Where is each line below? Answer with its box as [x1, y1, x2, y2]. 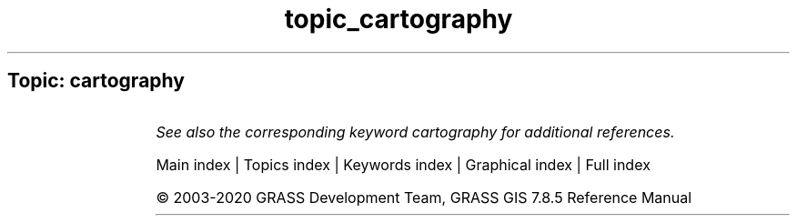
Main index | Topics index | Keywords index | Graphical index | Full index [156, 155, 651, 174]
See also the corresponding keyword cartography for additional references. [156, 122, 675, 141]
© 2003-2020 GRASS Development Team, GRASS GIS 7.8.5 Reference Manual [156, 188, 692, 207]
